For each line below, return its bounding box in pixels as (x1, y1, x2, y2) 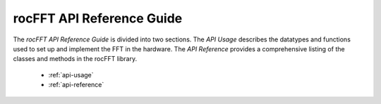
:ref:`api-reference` (48, 81, 104, 89)
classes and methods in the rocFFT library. (13, 55, 138, 63)
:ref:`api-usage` (48, 70, 95, 79)
